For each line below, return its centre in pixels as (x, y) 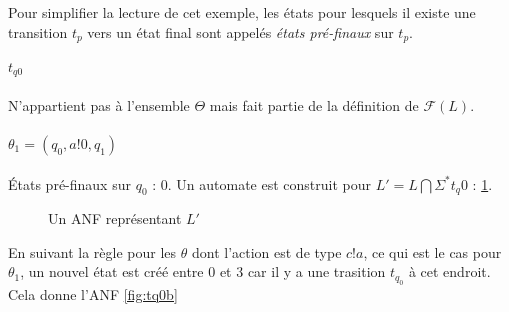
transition (38, 31)
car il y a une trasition (316, 271)
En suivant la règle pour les (92, 251)
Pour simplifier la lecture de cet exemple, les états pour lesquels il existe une (242, 12)
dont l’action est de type (266, 251)
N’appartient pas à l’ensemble (99, 104)
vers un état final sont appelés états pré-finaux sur (240, 31)
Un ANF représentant (115, 218)
